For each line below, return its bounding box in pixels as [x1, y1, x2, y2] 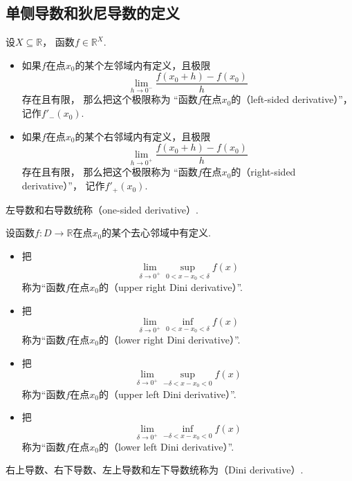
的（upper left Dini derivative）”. [98, 386, 237, 401]
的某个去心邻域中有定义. [102, 225, 211, 240]
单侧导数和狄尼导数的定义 [6, 2, 180, 23]
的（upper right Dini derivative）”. [98, 279, 243, 294]
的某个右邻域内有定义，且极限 [75, 129, 211, 143]
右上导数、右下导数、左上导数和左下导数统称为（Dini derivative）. [6, 462, 304, 477]
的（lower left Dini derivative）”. [98, 439, 234, 453]
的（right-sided [231, 164, 296, 179]
